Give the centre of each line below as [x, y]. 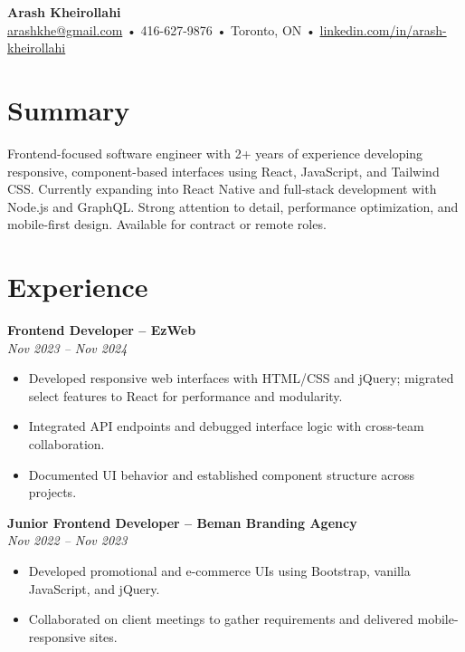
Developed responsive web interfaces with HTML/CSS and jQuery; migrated [241, 378]
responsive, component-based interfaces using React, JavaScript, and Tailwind [223, 171]
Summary [69, 109]
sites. [104, 636]
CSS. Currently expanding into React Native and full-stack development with [222, 189]
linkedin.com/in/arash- [383, 29]
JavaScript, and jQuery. [94, 588]
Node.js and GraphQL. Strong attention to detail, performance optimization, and [233, 206]
